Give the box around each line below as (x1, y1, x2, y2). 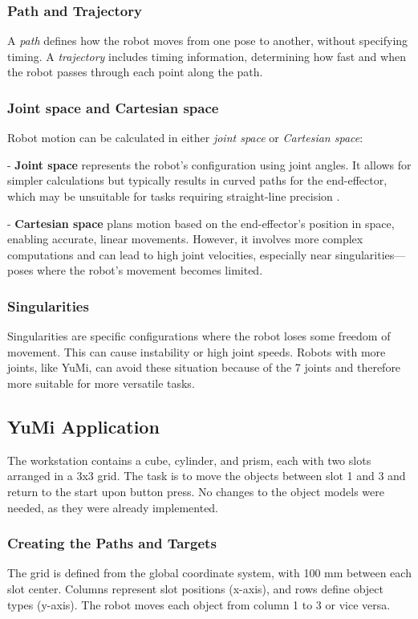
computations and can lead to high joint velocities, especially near (7, 246, 332, 263)
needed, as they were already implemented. (7, 499, 219, 515)
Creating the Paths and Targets (7, 533, 217, 553)
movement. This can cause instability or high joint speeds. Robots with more (7, 343, 386, 360)
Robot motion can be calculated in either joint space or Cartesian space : (7, 129, 363, 146)
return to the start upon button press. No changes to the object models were (7, 483, 384, 499)
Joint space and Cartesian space (7, 97, 219, 117)
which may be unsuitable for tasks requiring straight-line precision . (7, 188, 340, 204)
